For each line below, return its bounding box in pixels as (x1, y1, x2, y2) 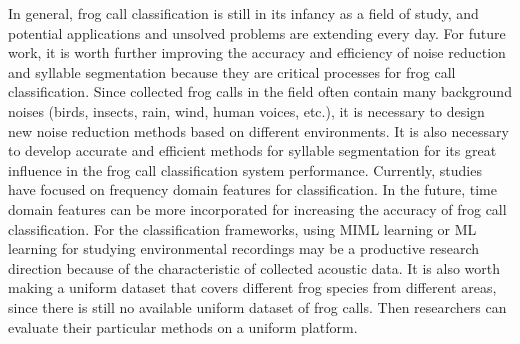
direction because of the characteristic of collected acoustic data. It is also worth (8, 257, 501, 278)
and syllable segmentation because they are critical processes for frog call (8, 61, 456, 82)
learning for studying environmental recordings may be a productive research (8, 238, 480, 259)
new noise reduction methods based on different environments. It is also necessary (8, 120, 509, 141)
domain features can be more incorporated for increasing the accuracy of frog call (8, 198, 507, 219)
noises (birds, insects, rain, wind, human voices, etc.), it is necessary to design (8, 100, 485, 121)
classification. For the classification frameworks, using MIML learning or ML (8, 218, 477, 239)
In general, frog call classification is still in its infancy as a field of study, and (8, 3, 479, 23)
